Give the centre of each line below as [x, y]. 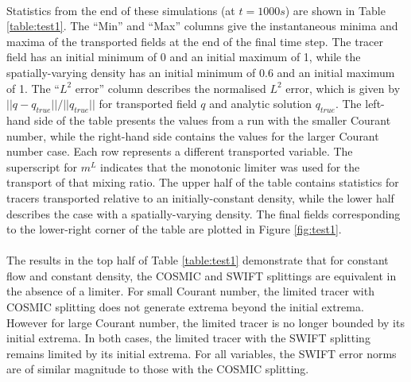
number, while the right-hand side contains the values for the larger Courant [193, 135]
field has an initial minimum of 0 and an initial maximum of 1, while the [184, 57]
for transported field [148, 104]
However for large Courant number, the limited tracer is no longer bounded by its [205, 322]
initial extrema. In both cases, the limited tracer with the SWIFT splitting [188, 338]
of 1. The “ [33, 88]
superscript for [42, 166]
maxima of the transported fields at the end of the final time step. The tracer [195, 41]
